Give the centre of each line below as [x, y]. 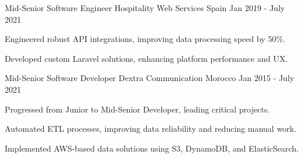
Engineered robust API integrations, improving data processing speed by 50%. [145, 39]
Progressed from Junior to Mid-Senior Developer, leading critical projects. [137, 109]
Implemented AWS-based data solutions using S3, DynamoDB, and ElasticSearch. [152, 148]
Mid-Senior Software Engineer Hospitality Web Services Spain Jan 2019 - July [145, 8]
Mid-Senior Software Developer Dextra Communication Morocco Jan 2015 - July [149, 78]
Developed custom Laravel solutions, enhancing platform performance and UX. [146, 58]
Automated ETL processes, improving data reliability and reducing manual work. [151, 129]
